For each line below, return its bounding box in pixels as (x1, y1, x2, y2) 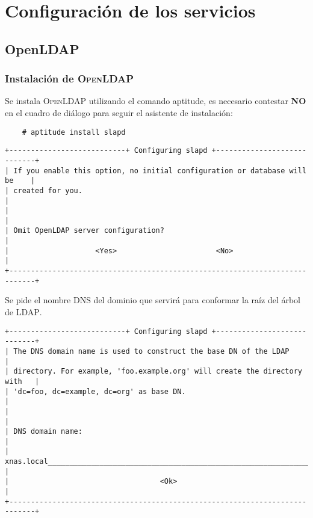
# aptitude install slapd (22, 128, 126, 137)
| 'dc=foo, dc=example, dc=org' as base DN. (5, 387, 186, 396)
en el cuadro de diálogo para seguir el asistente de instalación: (5, 106, 233, 119)
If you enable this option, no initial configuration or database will (13, 166, 307, 175)
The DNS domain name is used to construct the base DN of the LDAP (13, 347, 290, 356)
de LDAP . (5, 306, 42, 318)
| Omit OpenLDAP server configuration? (5, 226, 164, 235)
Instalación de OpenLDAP (5, 71, 134, 86)
